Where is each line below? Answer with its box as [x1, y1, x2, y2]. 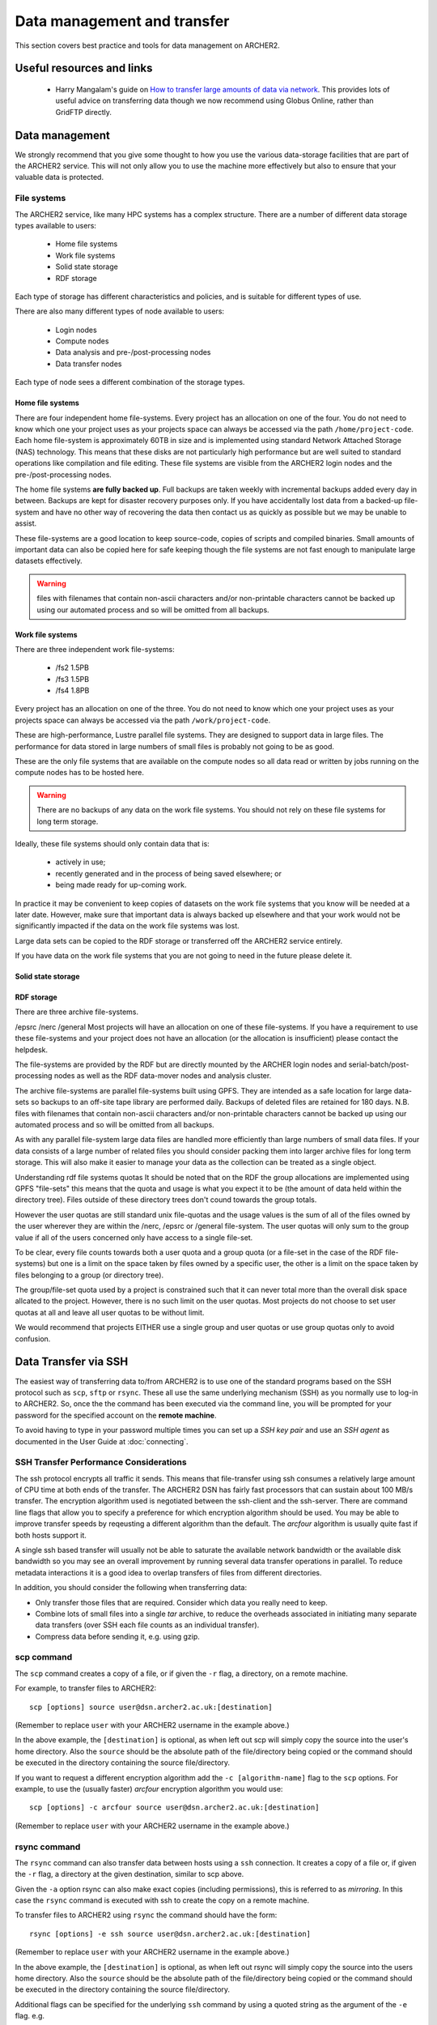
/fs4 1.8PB [55, 685, 90, 696]
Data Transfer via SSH [15, 1355, 129, 1369]
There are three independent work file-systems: [15, 644, 175, 654]
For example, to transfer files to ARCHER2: [15, 1683, 157, 1693]
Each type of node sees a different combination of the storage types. [15, 377, 245, 387]
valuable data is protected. [15, 173, 104, 182]
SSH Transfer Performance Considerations [15, 1456, 187, 1468]
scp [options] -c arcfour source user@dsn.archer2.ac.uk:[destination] [29, 1803, 320, 1812]
